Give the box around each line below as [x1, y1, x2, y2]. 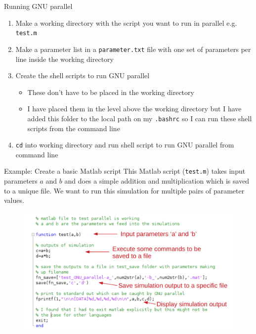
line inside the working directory [15, 53, 114, 64]
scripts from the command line [27, 123, 120, 133]
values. [4, 195, 24, 205]
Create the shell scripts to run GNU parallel [15, 70, 150, 81]
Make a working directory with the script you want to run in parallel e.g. [15, 17, 237, 28]
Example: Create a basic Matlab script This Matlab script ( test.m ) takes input [4, 166, 246, 176]
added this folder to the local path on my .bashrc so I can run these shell [27, 113, 252, 123]
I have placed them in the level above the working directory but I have [27, 103, 242, 114]
